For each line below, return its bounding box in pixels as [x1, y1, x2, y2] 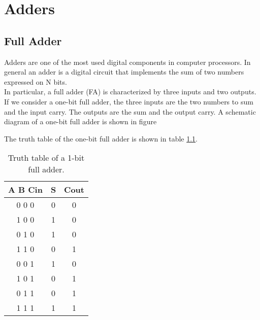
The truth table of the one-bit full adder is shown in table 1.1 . [4, 133, 198, 144]
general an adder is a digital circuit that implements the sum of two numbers [4, 66, 244, 77]
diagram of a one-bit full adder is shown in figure [4, 116, 157, 127]
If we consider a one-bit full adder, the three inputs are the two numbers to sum [4, 96, 253, 106]
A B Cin [8, 184, 43, 196]
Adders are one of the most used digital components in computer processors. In [4, 56, 251, 67]
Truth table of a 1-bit [8, 152, 85, 164]
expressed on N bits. [4, 76, 67, 87]
